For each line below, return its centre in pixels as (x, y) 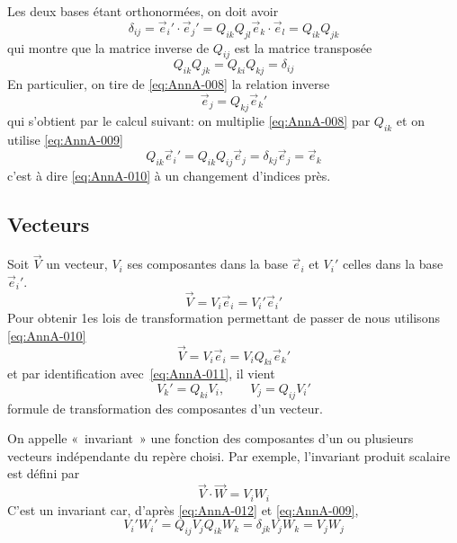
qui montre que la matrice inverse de (108, 47)
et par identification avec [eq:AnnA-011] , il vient (141, 374)
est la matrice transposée (303, 47)
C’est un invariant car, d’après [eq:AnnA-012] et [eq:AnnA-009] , (183, 509)
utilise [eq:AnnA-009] (65, 139)
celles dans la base (393, 264)
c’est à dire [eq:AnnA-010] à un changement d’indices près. (169, 176)
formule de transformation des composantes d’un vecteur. (165, 408)
